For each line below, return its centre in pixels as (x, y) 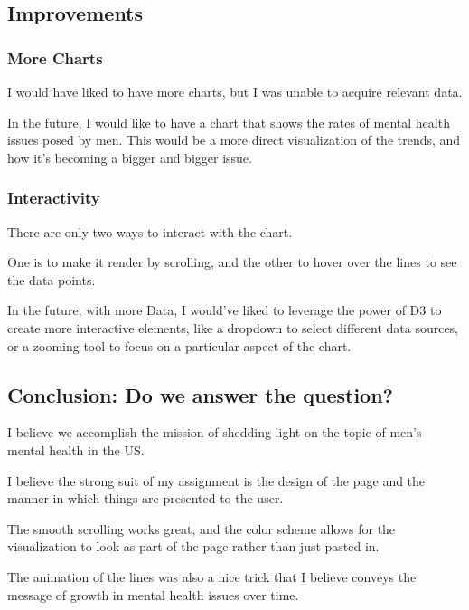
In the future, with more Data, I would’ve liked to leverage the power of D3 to (225, 310)
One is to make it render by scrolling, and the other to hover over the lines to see (232, 262)
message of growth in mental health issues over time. (153, 594)
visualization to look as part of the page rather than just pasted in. (193, 546)
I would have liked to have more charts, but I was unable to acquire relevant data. (235, 91)
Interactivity (54, 198)
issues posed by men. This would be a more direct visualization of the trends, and (234, 140)
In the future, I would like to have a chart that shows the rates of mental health (229, 122)
